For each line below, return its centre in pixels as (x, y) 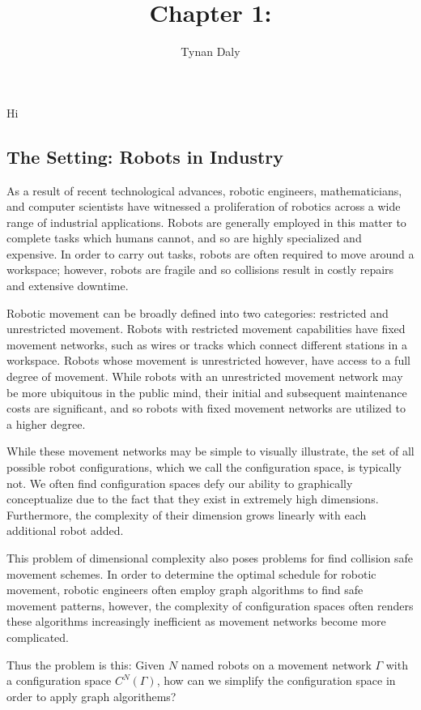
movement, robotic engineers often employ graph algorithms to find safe (185, 590)
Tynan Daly (210, 51)
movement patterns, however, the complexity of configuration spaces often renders (210, 605)
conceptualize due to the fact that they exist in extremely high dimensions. (193, 499)
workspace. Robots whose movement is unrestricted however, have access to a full (208, 360)
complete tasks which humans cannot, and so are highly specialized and (184, 238)
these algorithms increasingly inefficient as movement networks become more (196, 621)
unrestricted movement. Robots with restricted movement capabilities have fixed (206, 329)
